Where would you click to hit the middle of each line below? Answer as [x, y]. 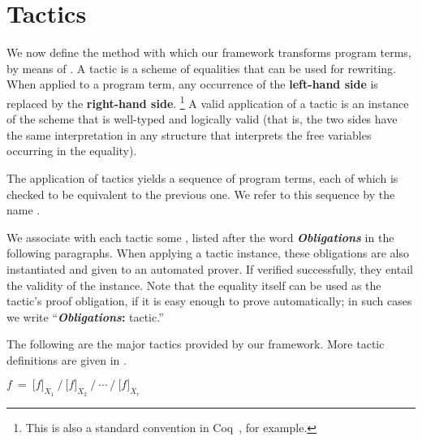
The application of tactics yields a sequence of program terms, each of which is [202, 177]
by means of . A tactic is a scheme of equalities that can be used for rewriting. [201, 68]
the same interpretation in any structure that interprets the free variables [189, 134]
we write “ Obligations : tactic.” [85, 316]
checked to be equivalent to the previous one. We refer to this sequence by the [201, 194]
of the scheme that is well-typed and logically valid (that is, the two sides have [202, 119]
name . [24, 210]
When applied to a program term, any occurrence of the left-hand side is [192, 84]
